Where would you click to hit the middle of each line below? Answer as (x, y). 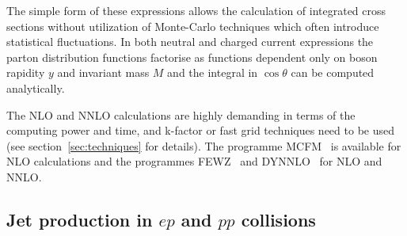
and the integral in (213, 72)
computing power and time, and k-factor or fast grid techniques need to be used (200, 130)
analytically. (36, 88)
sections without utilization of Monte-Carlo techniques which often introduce (193, 26)
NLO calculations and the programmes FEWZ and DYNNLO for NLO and (194, 161)
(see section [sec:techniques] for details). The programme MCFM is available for (204, 145)
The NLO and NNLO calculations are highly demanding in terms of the (181, 114)
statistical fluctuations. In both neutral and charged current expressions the (190, 42)
